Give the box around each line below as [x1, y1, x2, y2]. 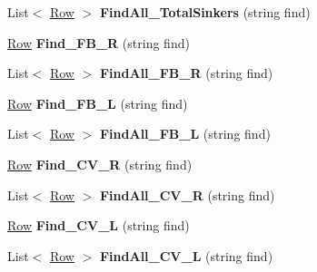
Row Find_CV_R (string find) [7, 154, 193, 173]
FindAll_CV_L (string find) [99, 246, 273, 265]
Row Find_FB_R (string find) [7, 33, 190, 52]
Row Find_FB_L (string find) [7, 93, 188, 112]
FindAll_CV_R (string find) [99, 185, 275, 204]
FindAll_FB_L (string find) [99, 124, 271, 143]
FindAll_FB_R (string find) [99, 63, 273, 83]
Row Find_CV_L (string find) [7, 216, 190, 235]
